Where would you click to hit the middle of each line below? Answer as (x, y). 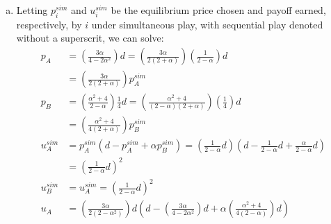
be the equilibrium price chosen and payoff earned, (218, 10)
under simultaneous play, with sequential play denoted (207, 24)
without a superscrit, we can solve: (90, 38)
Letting (32, 10)
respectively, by (49, 24)
